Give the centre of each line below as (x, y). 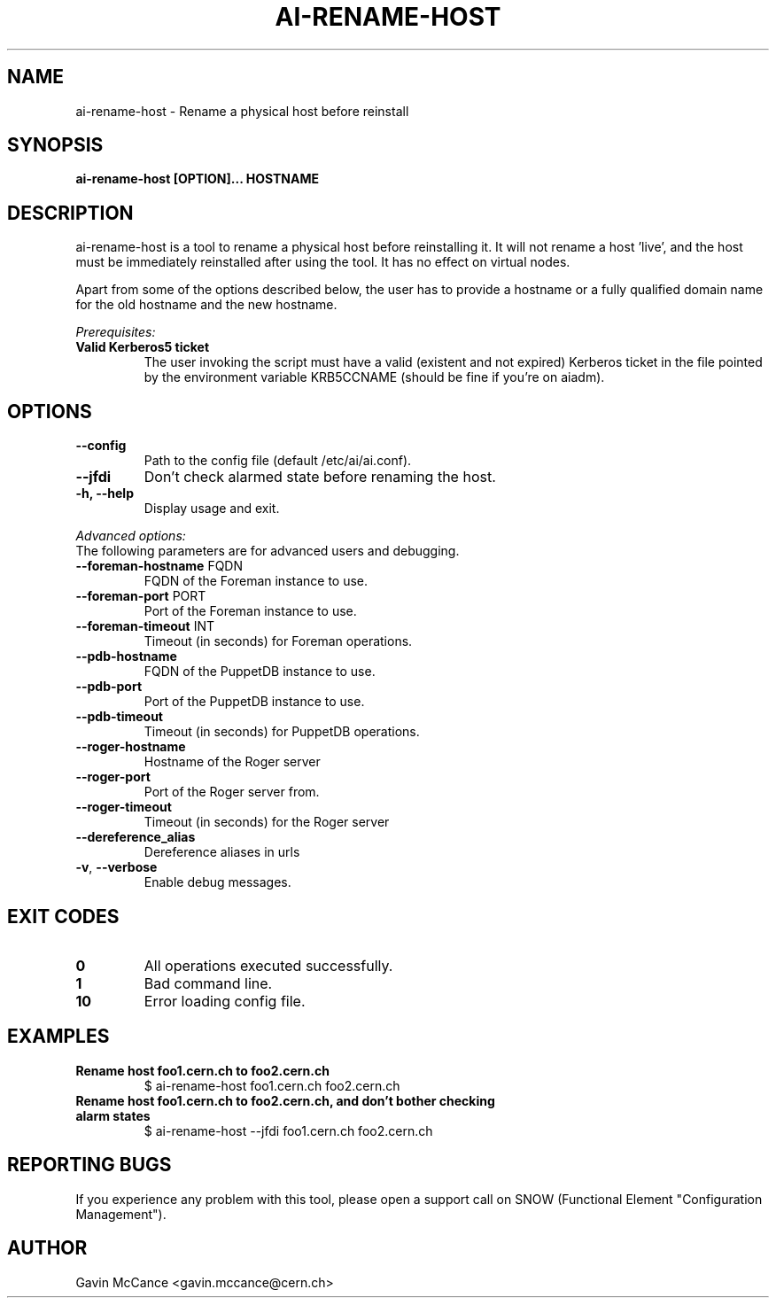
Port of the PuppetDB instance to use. (254, 702)
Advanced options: (131, 536)
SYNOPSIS (55, 145)
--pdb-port (109, 687)
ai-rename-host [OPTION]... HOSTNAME (198, 179)
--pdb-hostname (126, 656)
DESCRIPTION (70, 213)
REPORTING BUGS (89, 1165)
